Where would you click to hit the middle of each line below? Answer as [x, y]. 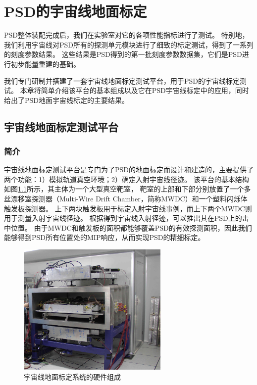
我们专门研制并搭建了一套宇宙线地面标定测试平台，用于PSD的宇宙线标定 [122, 80]
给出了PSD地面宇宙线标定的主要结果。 [67, 100]
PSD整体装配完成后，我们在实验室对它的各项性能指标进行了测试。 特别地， [127, 35]
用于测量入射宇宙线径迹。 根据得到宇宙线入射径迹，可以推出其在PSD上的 [123, 218]
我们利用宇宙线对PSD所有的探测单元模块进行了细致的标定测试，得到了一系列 [129, 44]
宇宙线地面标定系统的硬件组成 [72, 376]
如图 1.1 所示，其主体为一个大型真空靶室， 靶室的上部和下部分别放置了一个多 [128, 189]
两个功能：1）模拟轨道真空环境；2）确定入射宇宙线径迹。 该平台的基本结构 [127, 179]
